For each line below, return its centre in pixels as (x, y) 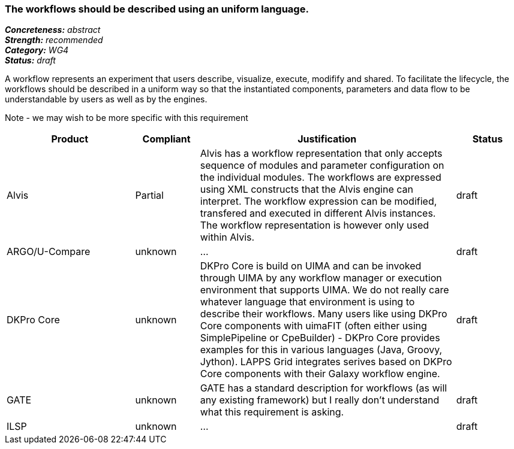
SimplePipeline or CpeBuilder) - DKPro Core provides (320, 338)
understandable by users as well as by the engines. (106, 99)
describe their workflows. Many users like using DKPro (324, 314)
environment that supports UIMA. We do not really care (324, 290)
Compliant (166, 139)
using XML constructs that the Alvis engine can (306, 189)
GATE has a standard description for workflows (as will (324, 388)
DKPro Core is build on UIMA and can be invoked (311, 266)
